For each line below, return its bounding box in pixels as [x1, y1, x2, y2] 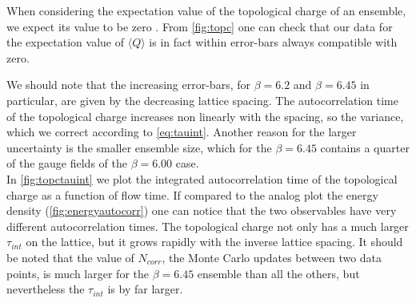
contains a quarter [320, 139, 410, 156]
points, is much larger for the [6, 265, 149, 281]
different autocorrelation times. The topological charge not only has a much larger [6, 217, 409, 234]
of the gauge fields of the [6, 155, 127, 172]
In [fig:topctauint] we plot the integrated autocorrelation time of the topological [6, 170, 398, 187]
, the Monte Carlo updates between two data [162, 248, 382, 265]
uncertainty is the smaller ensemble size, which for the [6, 139, 272, 156]
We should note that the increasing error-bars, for [6, 76, 250, 93]
